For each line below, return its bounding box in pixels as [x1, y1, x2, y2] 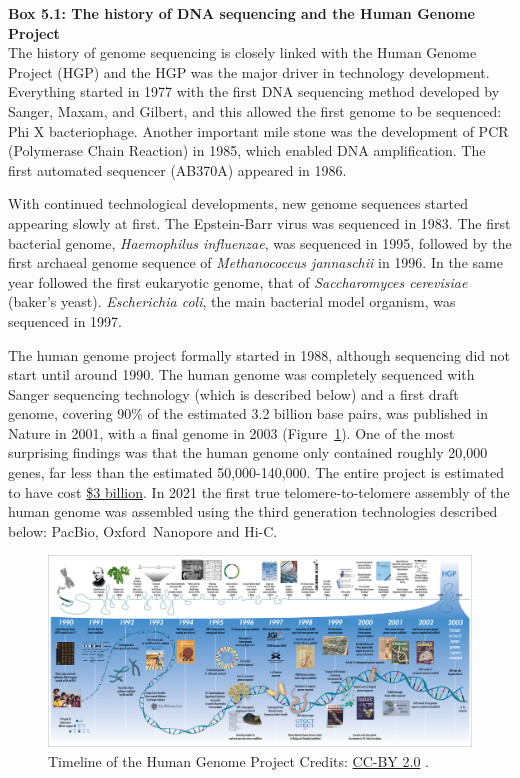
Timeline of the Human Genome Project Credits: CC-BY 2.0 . [48, 750, 429, 771]
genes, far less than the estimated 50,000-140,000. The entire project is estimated [8, 462, 504, 483]
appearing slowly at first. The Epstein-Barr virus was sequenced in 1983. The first [8, 212, 511, 233]
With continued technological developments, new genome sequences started [8, 193, 468, 214]
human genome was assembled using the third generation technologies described [8, 501, 498, 522]
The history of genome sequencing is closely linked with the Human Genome [8, 42, 477, 63]
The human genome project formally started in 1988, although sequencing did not [8, 344, 510, 365]
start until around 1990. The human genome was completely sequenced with [8, 364, 475, 385]
